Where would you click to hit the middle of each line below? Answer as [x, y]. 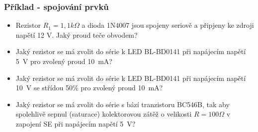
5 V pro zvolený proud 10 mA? [64, 61]
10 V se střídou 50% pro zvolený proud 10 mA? [89, 88]
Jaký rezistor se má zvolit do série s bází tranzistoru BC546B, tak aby [123, 104]
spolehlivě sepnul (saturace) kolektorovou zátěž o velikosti [104, 114]
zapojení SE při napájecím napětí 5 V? [76, 123]
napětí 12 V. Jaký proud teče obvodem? [77, 34]
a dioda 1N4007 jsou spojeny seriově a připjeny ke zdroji [168, 25]
